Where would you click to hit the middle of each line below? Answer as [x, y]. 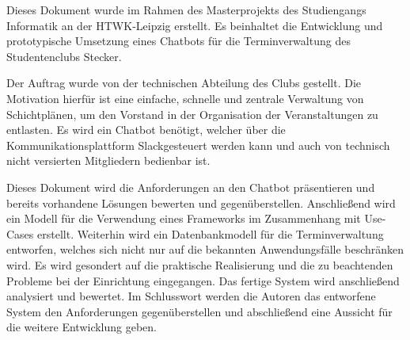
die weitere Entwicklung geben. [82, 327]
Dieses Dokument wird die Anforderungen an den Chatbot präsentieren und [191, 187]
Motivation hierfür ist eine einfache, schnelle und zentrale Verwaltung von [185, 98]
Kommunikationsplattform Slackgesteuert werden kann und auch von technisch [198, 145]
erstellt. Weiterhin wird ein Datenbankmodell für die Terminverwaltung [211, 233]
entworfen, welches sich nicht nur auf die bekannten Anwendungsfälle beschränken [205, 249]
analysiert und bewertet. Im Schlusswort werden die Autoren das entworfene [191, 296]
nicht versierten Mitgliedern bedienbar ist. [108, 160]
